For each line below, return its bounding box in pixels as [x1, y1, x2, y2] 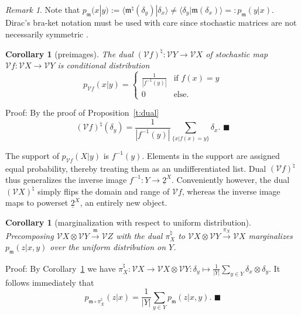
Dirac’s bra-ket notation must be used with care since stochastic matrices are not [5, 16, 297, 28]
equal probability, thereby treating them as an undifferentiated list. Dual [5, 162, 266, 174]
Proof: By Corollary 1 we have [5, 262, 116, 274]
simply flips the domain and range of [37, 185, 170, 197]
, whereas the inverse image [182, 185, 281, 197]
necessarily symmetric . [5, 27, 88, 40]
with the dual [116, 229, 163, 241]
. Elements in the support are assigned [142, 149, 280, 161]
